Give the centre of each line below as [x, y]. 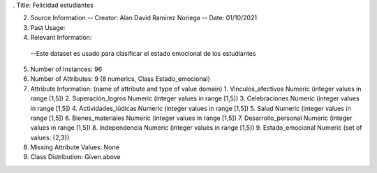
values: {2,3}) [50, 137]
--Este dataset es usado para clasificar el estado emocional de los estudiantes [143, 53]
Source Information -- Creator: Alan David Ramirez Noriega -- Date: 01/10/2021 [144, 18]
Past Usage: [48, 27]
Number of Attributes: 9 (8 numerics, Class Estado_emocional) [120, 79]
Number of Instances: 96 [66, 69]
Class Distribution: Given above [76, 157]
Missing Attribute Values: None [75, 147]
